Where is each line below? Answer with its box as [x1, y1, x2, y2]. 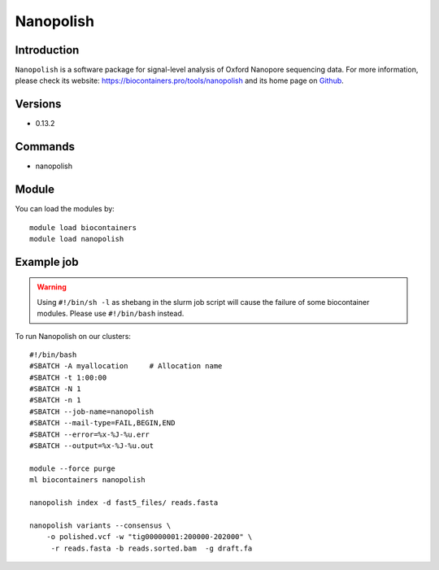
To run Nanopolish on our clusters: [15, 331, 132, 341]
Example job [15, 255, 79, 268]
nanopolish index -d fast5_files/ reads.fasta [29, 498, 219, 507]
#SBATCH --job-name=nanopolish [29, 407, 154, 416]
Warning [37, 282, 67, 292]
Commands [15, 140, 76, 154]
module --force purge [29, 463, 115, 473]
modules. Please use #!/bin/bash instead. [37, 309, 185, 319]
